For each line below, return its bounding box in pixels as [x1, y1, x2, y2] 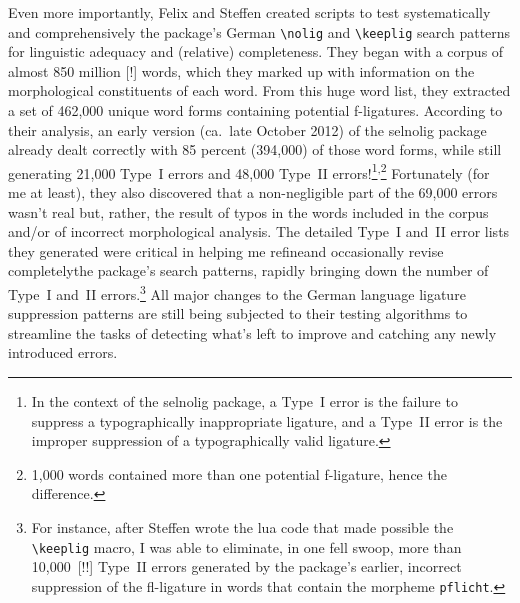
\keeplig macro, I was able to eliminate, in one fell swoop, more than [31, 536, 462, 557]
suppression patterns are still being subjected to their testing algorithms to [8, 303, 468, 324]
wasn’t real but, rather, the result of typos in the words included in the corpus [8, 201, 489, 222]
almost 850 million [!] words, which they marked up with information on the [8, 60, 475, 81]
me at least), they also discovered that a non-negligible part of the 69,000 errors [8, 182, 498, 203]
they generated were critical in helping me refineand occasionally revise [8, 240, 444, 261]
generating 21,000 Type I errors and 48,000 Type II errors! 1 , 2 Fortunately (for [8, 159, 490, 183]
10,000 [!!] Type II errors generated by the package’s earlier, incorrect [31, 556, 462, 577]
